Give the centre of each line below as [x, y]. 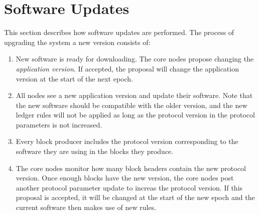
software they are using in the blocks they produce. [95, 151]
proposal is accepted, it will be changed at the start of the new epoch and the [135, 197]
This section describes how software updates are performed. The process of [119, 32]
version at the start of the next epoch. [74, 78]
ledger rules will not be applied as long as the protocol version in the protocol [135, 115]
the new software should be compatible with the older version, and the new [132, 105]
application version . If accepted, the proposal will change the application [127, 68]
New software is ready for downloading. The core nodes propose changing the [135, 59]
